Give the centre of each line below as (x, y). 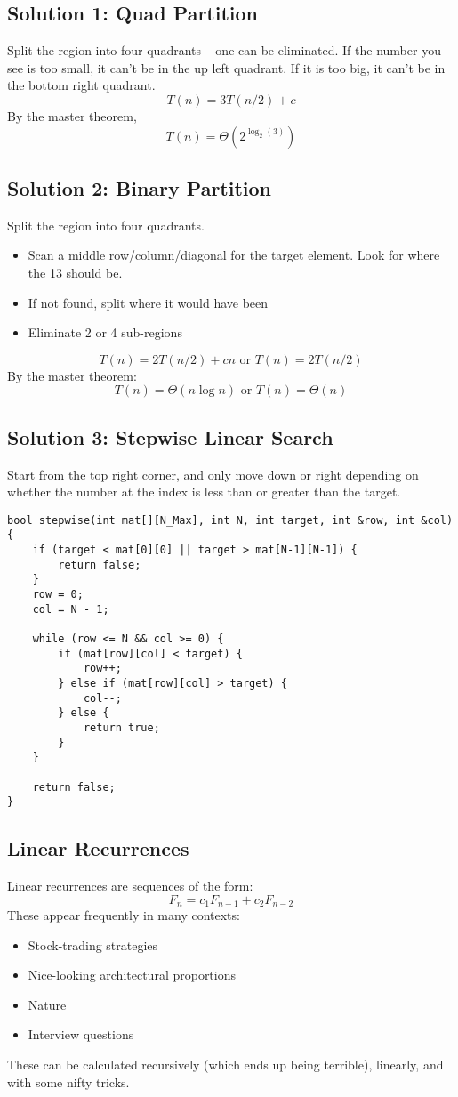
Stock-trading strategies (93, 944)
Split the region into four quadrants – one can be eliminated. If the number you (224, 50)
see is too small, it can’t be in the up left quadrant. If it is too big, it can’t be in (226, 67)
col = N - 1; (71, 609)
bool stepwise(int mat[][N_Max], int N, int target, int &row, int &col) (230, 520)
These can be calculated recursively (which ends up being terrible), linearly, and (225, 1065)
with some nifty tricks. (68, 1081)
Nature (47, 1004)
